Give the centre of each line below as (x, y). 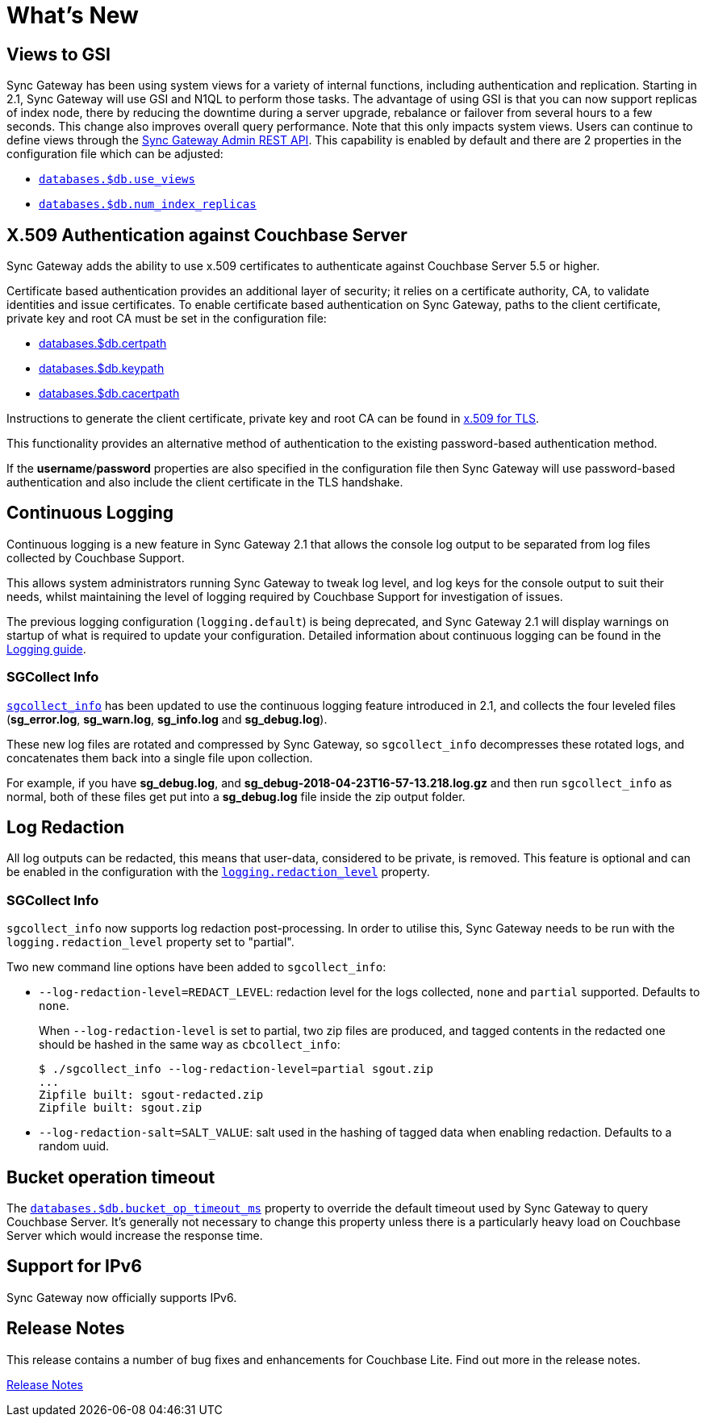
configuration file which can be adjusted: (115, 154)
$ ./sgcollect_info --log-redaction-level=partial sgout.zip (236, 1069)
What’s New (73, 15)
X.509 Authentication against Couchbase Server (207, 235)
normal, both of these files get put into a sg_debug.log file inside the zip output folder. (236, 796)
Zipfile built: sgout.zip (121, 1108)
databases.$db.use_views (117, 179)
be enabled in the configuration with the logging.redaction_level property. (218, 872)
